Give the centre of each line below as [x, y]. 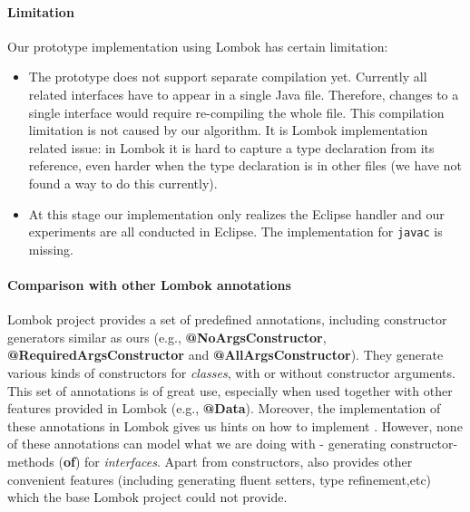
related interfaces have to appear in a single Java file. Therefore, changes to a [244, 94]
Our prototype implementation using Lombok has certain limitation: [198, 46]
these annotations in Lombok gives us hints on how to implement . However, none [235, 425]
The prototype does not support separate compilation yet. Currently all [228, 77]
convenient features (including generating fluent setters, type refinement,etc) [220, 479]
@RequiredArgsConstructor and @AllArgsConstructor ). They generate [225, 355]
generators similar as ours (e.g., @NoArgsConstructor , [167, 337]
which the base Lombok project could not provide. [147, 497]
